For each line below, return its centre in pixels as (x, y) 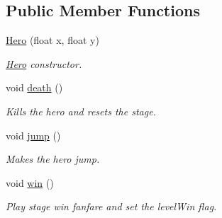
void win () (30, 182)
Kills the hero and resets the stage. (81, 111)
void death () (34, 87)
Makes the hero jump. (53, 159)
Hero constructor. (44, 63)
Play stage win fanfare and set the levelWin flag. (111, 206)
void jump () (33, 135)
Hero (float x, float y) (52, 40)
